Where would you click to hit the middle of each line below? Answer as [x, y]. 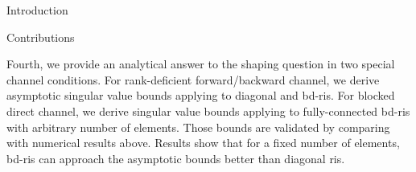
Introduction [37, 10]
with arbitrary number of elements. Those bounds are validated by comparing [198, 127]
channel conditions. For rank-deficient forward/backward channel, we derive [193, 79]
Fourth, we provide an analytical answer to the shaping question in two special [201, 64]
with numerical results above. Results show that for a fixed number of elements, [203, 143]
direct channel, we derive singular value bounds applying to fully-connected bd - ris [208, 111]
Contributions [41, 37]
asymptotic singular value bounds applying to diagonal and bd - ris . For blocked [201, 95]
